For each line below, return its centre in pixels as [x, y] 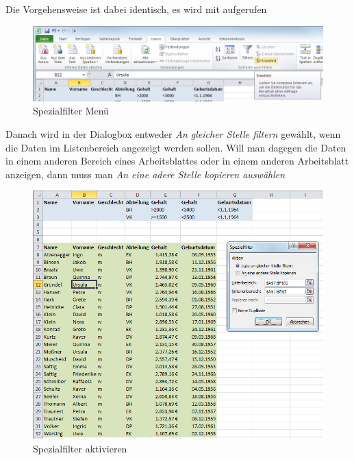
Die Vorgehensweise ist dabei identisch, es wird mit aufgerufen [136, 9]
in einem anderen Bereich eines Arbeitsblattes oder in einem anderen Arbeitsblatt [177, 161]
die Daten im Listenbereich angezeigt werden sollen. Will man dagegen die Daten [176, 147]
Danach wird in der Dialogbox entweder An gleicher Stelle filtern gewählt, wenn [173, 133]
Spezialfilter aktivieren [80, 448]
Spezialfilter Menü [71, 111]
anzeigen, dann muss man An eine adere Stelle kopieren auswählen [146, 174]
